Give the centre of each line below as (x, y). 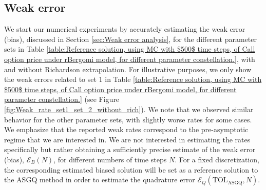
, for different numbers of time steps (110, 159)
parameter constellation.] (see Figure (62, 99)
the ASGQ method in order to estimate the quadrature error (100, 180)
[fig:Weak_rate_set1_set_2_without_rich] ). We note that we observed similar (129, 109)
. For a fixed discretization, (217, 159)
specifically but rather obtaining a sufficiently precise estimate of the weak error (130, 149)
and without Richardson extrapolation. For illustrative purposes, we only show (128, 69)
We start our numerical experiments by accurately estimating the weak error (125, 29)
